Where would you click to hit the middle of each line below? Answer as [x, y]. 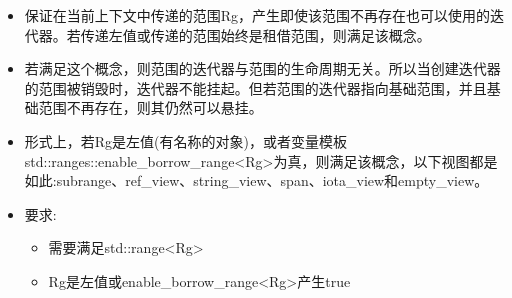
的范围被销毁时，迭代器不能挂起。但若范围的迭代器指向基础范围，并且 [255, 87]
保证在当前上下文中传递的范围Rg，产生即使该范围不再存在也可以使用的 [257, 15]
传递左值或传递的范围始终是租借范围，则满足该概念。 [255, 34]
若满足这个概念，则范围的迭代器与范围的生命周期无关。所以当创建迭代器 [262, 68]
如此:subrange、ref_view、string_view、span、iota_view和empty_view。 [256, 180]
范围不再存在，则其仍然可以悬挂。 [150, 107]
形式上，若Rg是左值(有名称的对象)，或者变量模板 [185, 140]
